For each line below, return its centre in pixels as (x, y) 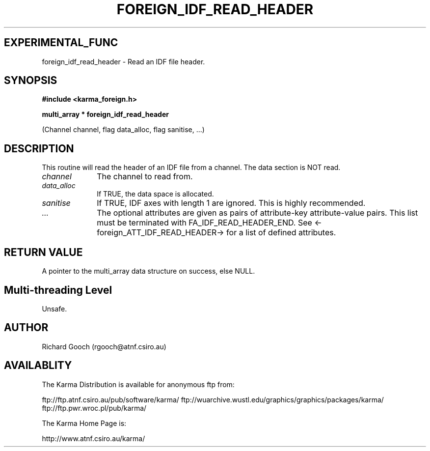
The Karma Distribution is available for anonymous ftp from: (138, 384)
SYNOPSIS (31, 81)
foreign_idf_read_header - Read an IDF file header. (123, 61)
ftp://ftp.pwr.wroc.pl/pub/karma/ (94, 408)
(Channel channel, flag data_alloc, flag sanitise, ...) (123, 130)
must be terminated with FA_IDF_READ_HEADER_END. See (204, 223)
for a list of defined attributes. (281, 233)
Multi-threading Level (58, 290)
